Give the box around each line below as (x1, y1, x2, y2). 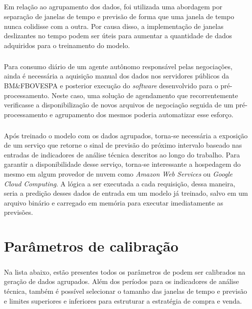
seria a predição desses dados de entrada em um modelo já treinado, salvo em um (4, 188, 248, 198)
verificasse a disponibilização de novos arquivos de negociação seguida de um (4, 100, 233, 110)
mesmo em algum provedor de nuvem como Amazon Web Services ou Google (4, 169, 233, 179)
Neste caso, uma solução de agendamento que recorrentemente (51, 90, 238, 100)
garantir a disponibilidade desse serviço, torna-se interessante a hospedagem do (4, 159, 241, 169)
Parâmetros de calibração (4, 236, 179, 256)
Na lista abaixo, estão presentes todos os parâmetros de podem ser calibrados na (4, 266, 246, 277)
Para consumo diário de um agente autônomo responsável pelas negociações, (4, 61, 232, 71)
